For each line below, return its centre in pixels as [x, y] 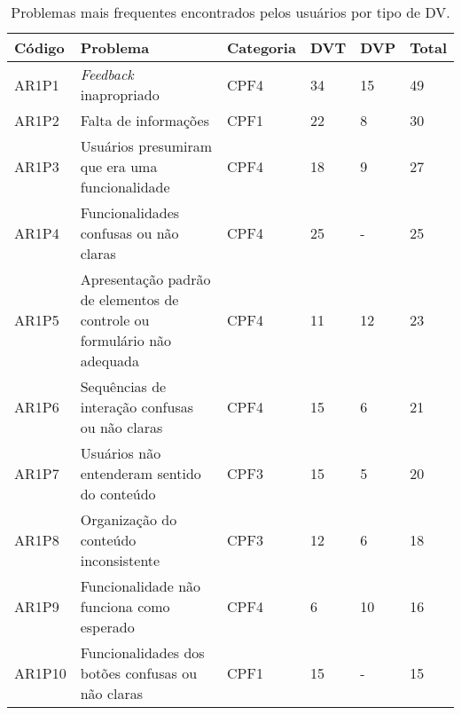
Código [39, 47]
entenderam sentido [141, 473]
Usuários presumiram [146, 146]
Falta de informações [145, 120]
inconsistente [120, 560]
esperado [107, 627]
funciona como [125, 606]
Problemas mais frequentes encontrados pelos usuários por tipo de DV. [230, 12]
